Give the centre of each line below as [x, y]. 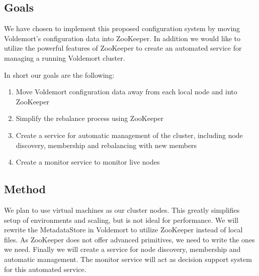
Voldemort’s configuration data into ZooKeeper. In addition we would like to [122, 38]
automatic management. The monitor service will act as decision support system [128, 259]
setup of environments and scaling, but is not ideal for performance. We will [121, 220]
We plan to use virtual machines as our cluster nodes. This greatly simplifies [122, 210]
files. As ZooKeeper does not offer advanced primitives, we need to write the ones [129, 239]
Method [25, 189]
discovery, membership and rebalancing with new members [106, 145]
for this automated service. [45, 269]
